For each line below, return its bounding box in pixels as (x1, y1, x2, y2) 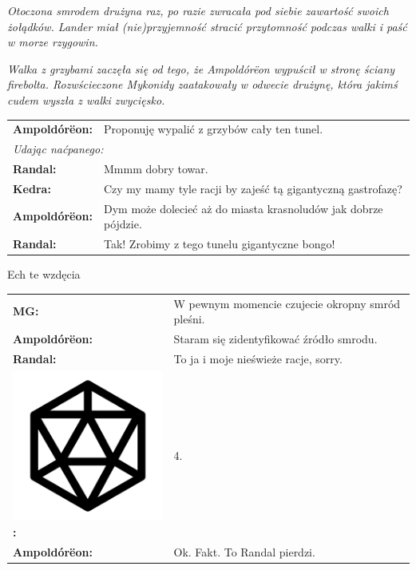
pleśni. (173, 311, 205, 327)
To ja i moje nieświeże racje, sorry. (173, 350, 343, 366)
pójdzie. (103, 216, 142, 232)
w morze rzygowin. (7, 34, 98, 50)
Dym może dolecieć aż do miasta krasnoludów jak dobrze (103, 200, 383, 216)
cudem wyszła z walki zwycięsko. (7, 91, 165, 108)
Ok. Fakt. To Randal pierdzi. (173, 543, 315, 560)
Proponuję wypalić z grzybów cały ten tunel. (103, 121, 323, 137)
